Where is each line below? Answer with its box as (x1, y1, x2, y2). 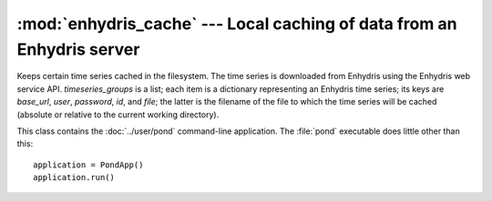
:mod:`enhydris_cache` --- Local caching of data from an (16, 14, 457, 34)
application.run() (33, 173, 116, 183)
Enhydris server (16, 39, 140, 59)
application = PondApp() (33, 159, 144, 170)
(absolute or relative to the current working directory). (16, 109, 220, 120)
